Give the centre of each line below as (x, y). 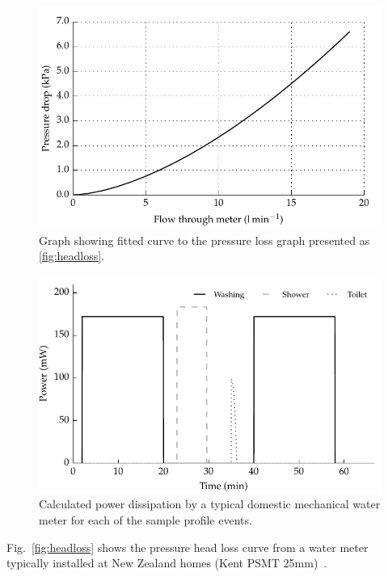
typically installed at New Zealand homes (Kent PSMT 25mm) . (167, 563)
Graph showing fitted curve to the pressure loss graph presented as (205, 240)
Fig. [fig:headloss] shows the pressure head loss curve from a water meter (188, 547)
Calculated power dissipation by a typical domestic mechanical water (210, 504)
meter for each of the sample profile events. (145, 520)
